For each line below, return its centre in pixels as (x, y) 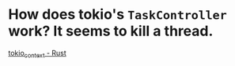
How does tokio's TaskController (117, 15)
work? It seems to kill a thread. (111, 31)
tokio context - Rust (38, 54)
